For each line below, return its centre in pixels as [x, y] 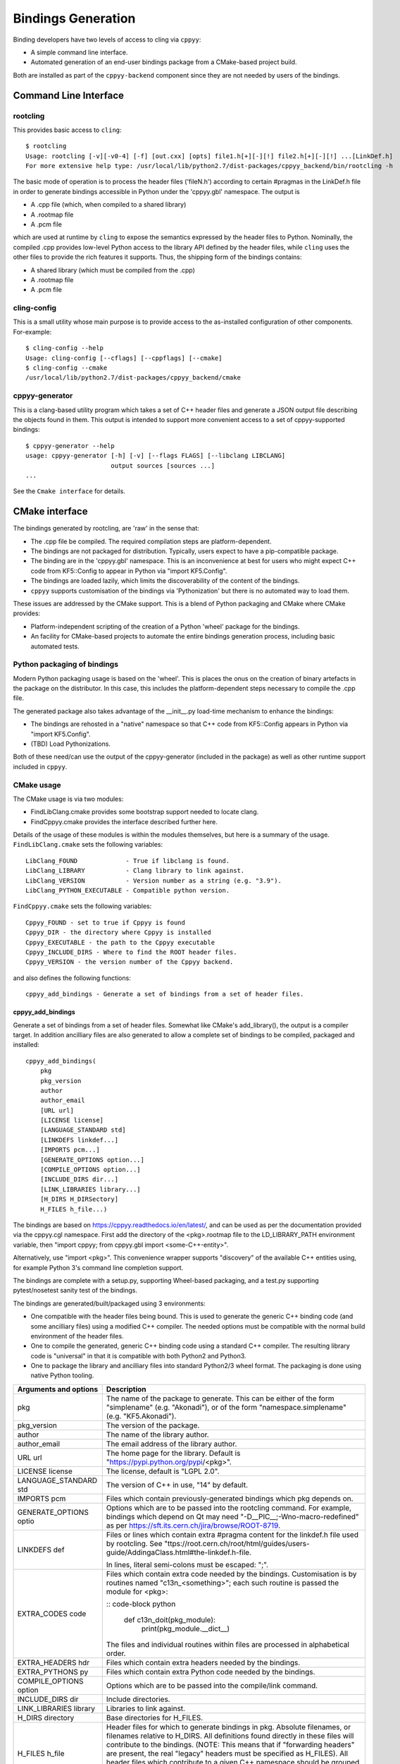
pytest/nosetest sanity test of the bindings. [75, 1291]
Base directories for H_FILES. [155, 1717]
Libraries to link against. [146, 1708]
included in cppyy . [40, 766]
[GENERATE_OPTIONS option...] [92, 1160]
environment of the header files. [77, 1336]
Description [126, 1389]
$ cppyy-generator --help [70, 446]
